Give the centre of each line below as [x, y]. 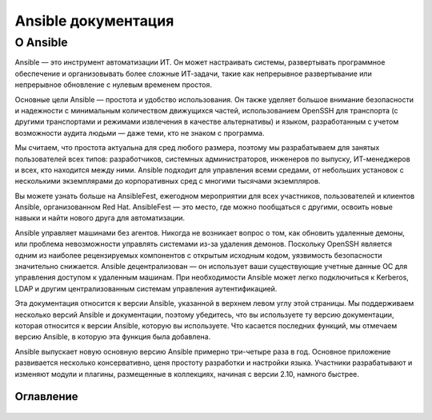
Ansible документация [94, 21]
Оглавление [47, 396]
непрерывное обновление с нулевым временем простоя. [113, 85]
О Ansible [41, 42]
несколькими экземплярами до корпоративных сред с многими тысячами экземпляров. [168, 181]
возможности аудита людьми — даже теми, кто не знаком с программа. [140, 133]
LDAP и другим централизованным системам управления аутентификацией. [146, 288]
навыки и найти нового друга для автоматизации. [100, 218]
